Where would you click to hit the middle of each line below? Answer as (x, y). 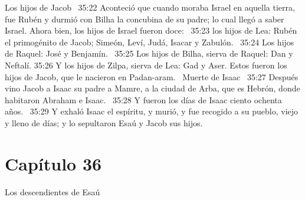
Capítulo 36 (53, 163)
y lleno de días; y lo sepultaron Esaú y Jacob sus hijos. (104, 122)
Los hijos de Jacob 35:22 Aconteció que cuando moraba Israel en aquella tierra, (150, 7)
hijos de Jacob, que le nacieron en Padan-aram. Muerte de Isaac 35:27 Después (152, 76)
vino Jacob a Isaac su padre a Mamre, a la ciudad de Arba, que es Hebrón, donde (152, 88)
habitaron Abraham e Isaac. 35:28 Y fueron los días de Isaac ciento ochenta (143, 99)
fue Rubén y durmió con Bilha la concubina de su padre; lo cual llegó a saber (145, 19)
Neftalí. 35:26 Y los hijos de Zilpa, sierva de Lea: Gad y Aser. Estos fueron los (146, 65)
